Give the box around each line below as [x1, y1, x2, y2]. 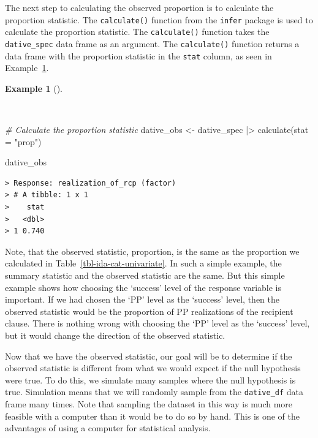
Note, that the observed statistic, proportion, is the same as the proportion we [5, 244, 300, 257]
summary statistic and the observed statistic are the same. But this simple [5, 268, 285, 281]
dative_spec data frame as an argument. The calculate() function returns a [5, 37, 300, 50]
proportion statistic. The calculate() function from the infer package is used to [5, 13, 313, 26]
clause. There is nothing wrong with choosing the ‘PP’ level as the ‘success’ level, [5, 317, 310, 330]
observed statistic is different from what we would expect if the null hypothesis [5, 361, 301, 374]
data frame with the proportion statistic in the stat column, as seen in [5, 49, 272, 62]
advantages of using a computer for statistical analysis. [5, 421, 211, 434]
